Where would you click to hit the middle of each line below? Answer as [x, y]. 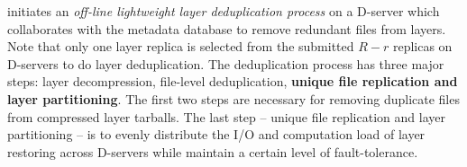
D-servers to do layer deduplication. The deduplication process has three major [226, 63]
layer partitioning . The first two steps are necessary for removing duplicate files [233, 98]
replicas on [422, 46]
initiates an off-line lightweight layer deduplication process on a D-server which [224, 11]
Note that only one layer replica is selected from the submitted [181, 46]
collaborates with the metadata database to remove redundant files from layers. [227, 28]
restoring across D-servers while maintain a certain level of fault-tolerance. [213, 151]
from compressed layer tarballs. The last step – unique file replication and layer [226, 116]
